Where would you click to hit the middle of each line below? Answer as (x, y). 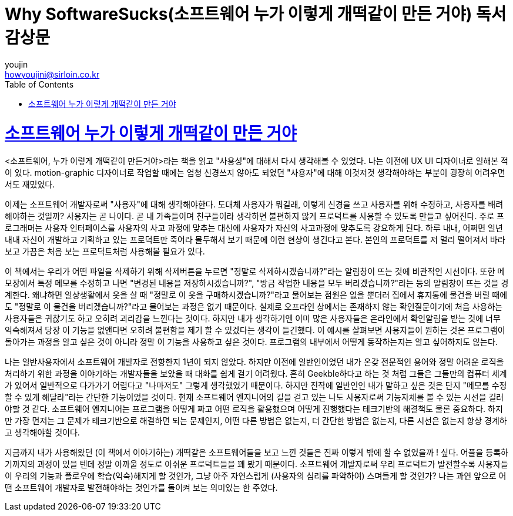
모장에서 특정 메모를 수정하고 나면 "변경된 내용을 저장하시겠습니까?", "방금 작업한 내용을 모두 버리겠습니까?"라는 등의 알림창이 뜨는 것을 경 (257, 283)
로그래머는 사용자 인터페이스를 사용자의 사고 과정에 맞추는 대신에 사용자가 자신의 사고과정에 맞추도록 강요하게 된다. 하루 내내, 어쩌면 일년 (254, 228)
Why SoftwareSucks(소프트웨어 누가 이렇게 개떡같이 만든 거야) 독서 (256, 14)
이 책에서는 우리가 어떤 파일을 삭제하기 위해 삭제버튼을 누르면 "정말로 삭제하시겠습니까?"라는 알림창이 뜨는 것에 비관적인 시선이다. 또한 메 (255, 272)
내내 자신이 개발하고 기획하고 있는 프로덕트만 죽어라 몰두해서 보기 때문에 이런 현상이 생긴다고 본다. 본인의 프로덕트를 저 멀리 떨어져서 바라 (255, 240)
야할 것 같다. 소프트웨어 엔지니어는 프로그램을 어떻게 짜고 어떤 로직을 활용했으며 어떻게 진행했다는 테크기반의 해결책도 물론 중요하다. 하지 (254, 409)
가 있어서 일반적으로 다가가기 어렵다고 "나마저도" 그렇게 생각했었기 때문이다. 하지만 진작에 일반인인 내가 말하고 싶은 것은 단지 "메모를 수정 (256, 386)
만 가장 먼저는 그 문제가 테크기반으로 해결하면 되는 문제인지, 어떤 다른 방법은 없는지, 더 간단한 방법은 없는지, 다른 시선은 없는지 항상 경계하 (256, 421)
